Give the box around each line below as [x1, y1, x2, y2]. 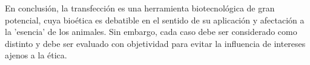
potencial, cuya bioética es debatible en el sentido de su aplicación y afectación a [5, 13, 305, 26]
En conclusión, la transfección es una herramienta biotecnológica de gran [5, 2, 275, 14]
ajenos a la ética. [5, 49, 67, 61]
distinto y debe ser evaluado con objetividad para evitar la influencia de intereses [5, 37, 306, 49]
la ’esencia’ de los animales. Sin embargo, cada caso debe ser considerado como [5, 25, 297, 38]
